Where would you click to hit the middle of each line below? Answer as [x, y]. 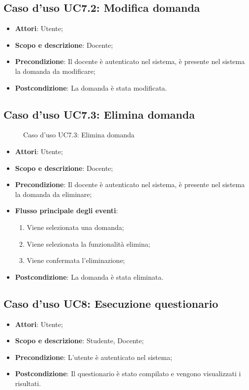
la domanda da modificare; [55, 71]
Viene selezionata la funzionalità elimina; [89, 244]
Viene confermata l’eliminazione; [76, 260]
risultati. [28, 383]
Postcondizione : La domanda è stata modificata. [91, 87]
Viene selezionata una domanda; [75, 227]
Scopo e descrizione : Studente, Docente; [79, 341]
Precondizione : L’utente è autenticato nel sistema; [93, 357]
